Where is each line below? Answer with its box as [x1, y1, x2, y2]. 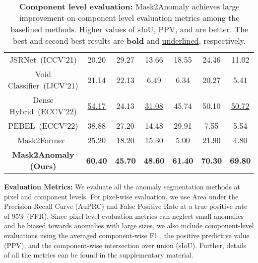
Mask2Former [17, 134, 65, 146]
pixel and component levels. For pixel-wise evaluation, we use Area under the [4, 191, 239, 201]
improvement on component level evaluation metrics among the [19, 12, 240, 23]
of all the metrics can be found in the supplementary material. [4, 250, 193, 260]
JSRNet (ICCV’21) [9, 54, 77, 65]
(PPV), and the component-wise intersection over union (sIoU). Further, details [4, 240, 247, 250]
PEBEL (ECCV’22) [8, 120, 78, 131]
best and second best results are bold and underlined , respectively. [12, 35, 246, 46]
